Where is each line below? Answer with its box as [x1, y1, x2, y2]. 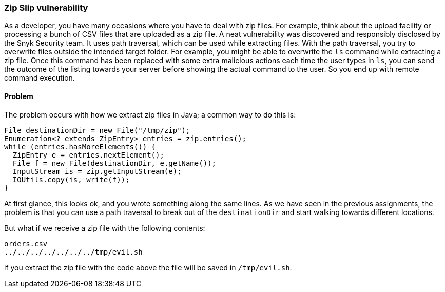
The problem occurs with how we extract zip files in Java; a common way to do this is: [4, 110, 296, 119]
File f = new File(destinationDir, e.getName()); [12, 159, 217, 167]
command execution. [4, 73, 75, 83]
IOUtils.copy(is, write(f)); [12, 175, 130, 184]
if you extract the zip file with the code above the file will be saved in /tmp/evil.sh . [4, 263, 292, 272]
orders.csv [4, 239, 48, 248]
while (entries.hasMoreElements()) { [4, 142, 156, 151]
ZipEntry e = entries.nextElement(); [12, 150, 164, 159]
